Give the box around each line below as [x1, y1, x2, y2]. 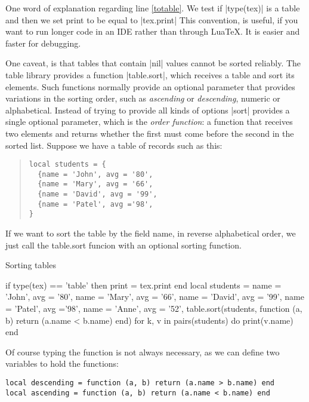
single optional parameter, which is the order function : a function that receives [5, 115, 293, 128]
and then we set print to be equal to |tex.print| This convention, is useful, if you [5, 13, 298, 26]
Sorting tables [5, 259, 56, 271]
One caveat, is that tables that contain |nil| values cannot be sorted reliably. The [5, 57, 301, 69]
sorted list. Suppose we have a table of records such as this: [5, 139, 223, 151]
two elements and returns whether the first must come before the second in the [5, 127, 294, 139]
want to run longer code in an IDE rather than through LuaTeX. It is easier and [5, 25, 300, 38]
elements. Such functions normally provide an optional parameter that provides [5, 80, 295, 93]
